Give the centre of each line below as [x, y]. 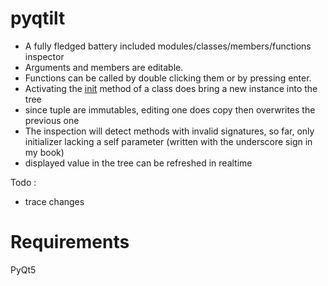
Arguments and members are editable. [104, 67]
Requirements [70, 242]
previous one [52, 120]
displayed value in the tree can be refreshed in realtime [138, 163]
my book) [44, 152]
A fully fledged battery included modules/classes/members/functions [168, 46]
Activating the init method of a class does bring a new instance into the [171, 88]
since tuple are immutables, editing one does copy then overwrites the [170, 109]
